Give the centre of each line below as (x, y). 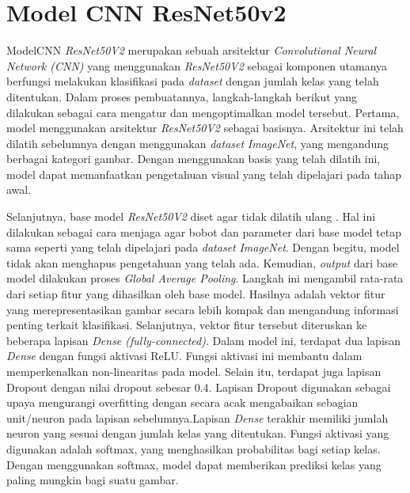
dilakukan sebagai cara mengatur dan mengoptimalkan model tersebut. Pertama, (203, 112)
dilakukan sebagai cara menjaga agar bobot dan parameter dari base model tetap (204, 231)
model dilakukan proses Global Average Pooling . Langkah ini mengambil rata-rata (205, 278)
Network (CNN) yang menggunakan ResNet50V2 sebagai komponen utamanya (197, 65)
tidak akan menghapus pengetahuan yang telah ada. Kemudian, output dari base (202, 262)
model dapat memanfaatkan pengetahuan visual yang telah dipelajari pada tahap (204, 174)
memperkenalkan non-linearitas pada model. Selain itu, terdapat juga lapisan (194, 371)
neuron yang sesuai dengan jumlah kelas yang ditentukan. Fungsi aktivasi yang (198, 433)
